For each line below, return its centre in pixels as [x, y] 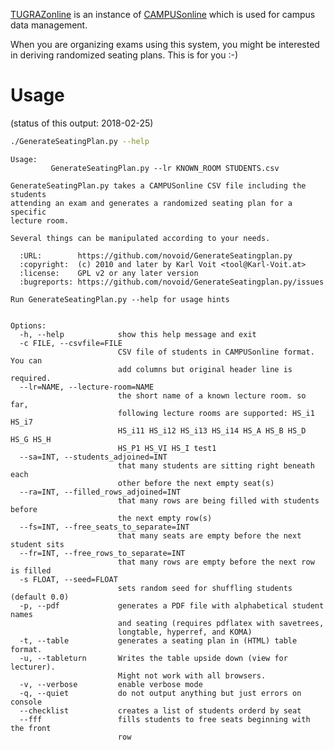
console [26, 702]
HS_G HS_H [31, 439]
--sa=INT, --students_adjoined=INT [93, 457]
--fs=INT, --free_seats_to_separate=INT [104, 527]
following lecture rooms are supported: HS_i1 [216, 413]
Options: [28, 325]
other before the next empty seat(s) [196, 483]
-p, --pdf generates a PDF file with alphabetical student [172, 605]
